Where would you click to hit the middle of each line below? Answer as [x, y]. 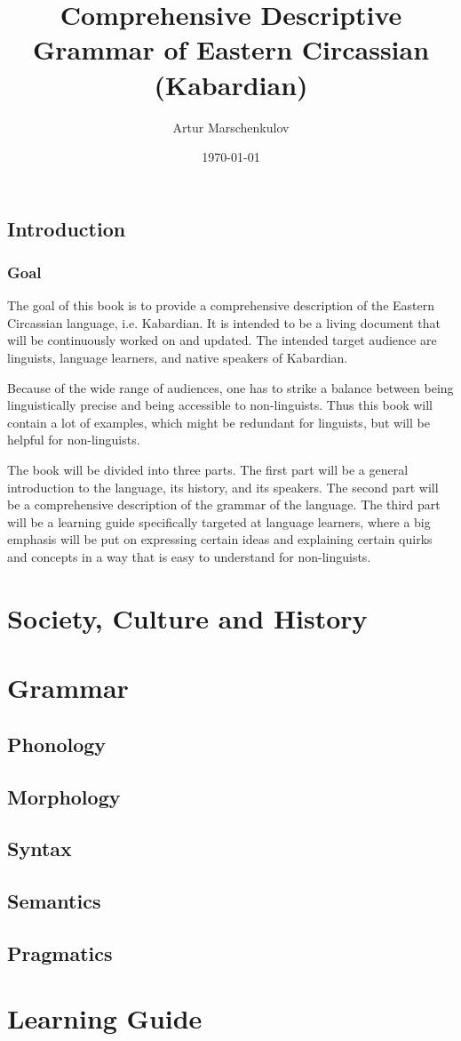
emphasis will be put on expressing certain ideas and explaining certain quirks [220, 539]
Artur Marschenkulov [231, 127]
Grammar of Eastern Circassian [231, 49]
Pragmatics [60, 953]
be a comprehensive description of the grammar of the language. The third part [224, 504]
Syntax [40, 849]
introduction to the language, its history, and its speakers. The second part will [223, 487]
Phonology [57, 744]
